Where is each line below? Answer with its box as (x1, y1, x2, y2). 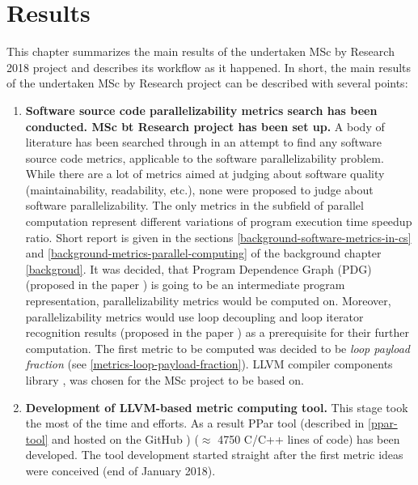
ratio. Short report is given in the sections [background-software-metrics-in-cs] (25, 228, 412, 245)
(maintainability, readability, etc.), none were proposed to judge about (25, 181, 374, 198)
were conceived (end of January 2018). (25, 462, 216, 479)
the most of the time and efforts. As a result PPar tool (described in (25, 415, 365, 432)
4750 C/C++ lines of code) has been (217, 430, 400, 447)
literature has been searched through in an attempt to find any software (25, 134, 382, 151)
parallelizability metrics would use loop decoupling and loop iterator (25, 308, 364, 325)
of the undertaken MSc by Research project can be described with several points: (6, 74, 408, 91)
